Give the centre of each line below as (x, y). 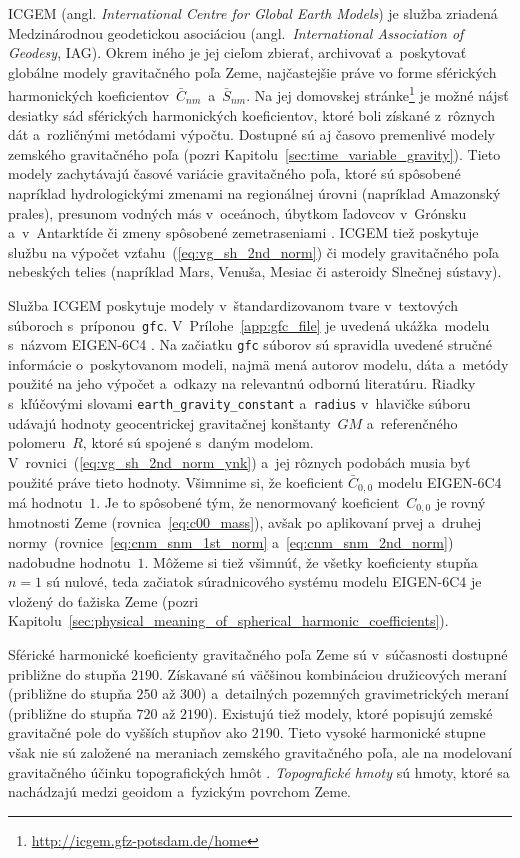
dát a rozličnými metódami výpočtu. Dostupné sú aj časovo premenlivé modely (252, 134)
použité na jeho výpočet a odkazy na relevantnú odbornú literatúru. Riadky (242, 383)
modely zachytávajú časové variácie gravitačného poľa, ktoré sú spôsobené (234, 173)
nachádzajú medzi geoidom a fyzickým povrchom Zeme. (180, 791)
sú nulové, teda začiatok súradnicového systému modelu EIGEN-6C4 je (264, 581)
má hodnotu (45, 501)
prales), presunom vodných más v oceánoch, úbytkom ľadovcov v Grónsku (237, 212)
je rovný (460, 501)
